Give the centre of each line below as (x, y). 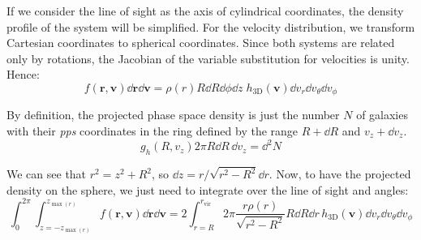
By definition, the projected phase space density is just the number (173, 115)
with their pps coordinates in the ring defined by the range (153, 131)
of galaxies (382, 115)
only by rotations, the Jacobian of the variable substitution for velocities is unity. (208, 58)
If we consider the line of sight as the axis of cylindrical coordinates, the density (205, 11)
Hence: (23, 74)
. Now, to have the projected (340, 174)
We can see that (47, 174)
